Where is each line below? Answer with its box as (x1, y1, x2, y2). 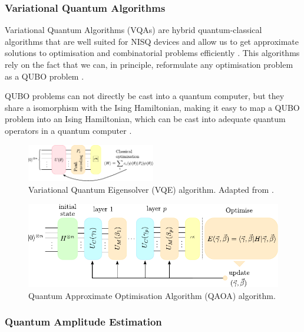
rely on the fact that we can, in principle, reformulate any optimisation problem (5, 58, 293, 70)
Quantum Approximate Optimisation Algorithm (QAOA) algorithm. (28, 289, 276, 301)
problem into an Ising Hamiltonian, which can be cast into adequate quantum (5, 113, 286, 125)
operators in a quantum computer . (5, 124, 132, 136)
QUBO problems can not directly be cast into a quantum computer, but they (5, 90, 285, 102)
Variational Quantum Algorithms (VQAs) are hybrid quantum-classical (5, 24, 262, 36)
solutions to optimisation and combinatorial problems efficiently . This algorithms (5, 47, 300, 59)
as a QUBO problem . (5, 70, 84, 82)
